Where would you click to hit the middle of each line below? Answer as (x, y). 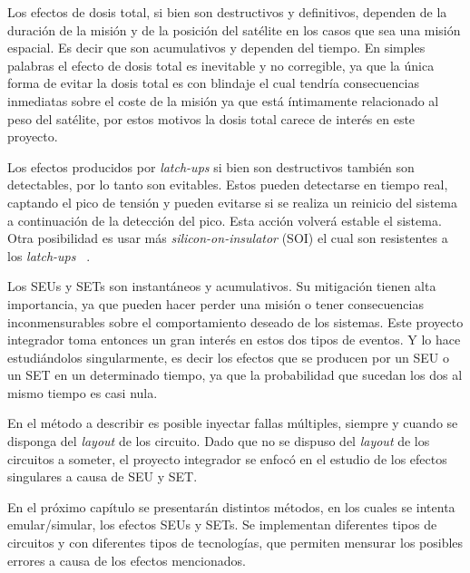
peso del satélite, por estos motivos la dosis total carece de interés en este (211, 118)
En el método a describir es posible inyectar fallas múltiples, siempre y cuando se (233, 423)
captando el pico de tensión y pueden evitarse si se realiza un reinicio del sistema (232, 202)
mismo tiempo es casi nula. (83, 392)
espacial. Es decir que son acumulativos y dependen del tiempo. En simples (216, 48)
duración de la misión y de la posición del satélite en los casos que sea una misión (234, 29)
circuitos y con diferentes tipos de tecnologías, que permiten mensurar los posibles (235, 543)
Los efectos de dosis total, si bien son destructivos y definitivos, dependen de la (227, 12)
